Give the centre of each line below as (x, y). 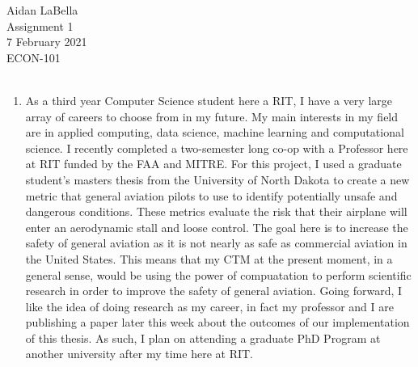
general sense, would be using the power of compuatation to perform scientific (218, 274)
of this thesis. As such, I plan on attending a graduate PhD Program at (203, 337)
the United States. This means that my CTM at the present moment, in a (209, 258)
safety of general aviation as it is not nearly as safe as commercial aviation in (216, 243)
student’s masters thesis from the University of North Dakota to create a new (217, 179)
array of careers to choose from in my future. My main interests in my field (212, 116)
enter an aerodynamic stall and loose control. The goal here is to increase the (217, 227)
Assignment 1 (40, 25)
